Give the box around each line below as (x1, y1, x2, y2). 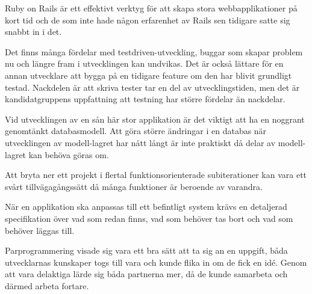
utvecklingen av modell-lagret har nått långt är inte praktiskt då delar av (5, 136, 276, 149)
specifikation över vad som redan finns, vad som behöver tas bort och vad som (5, 212, 293, 224)
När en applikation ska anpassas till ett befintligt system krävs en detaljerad (5, 200, 287, 213)
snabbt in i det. (5, 25, 62, 38)
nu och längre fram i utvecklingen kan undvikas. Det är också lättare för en (5, 57, 284, 70)
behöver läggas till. (5, 224, 75, 236)
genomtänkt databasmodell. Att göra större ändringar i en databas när (5, 124, 267, 137)
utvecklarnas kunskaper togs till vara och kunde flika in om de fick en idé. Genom (5, 256, 307, 268)
